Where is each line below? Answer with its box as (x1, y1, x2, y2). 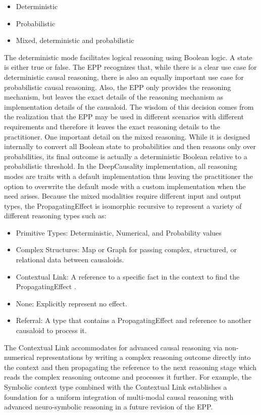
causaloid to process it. (16, 325, 87, 336)
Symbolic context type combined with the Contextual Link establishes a (4, 382, 227, 392)
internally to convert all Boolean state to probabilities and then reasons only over (4, 141, 256, 152)
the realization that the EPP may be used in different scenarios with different (4, 111, 244, 122)
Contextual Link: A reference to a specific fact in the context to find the (16, 271, 240, 282)
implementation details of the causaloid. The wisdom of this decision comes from (4, 101, 254, 112)
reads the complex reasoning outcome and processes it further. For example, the (4, 372, 252, 382)
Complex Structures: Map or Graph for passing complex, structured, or (16, 244, 237, 255)
